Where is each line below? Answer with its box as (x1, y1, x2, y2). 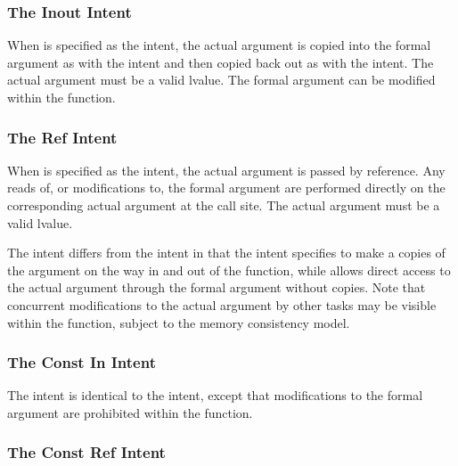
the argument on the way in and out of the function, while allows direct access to (7, 260, 451, 279)
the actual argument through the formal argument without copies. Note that (7, 278, 426, 297)
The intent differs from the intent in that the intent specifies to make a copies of (7, 243, 446, 262)
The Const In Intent (7, 351, 156, 373)
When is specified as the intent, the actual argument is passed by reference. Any (7, 160, 446, 179)
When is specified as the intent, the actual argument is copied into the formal (7, 36, 431, 54)
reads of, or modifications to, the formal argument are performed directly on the (7, 178, 446, 197)
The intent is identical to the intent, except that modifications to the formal (7, 386, 423, 405)
